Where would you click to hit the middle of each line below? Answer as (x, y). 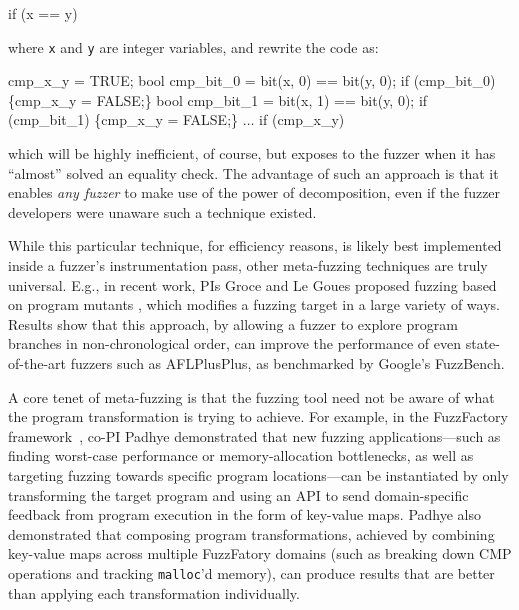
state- (482, 343)
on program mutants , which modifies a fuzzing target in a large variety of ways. (254, 304)
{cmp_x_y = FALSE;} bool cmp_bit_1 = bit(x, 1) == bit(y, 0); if (218, 99)
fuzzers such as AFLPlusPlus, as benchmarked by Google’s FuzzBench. (287, 362)
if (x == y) (43, 13)
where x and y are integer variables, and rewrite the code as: (193, 46)
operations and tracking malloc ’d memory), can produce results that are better (251, 572)
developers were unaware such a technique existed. (162, 211)
